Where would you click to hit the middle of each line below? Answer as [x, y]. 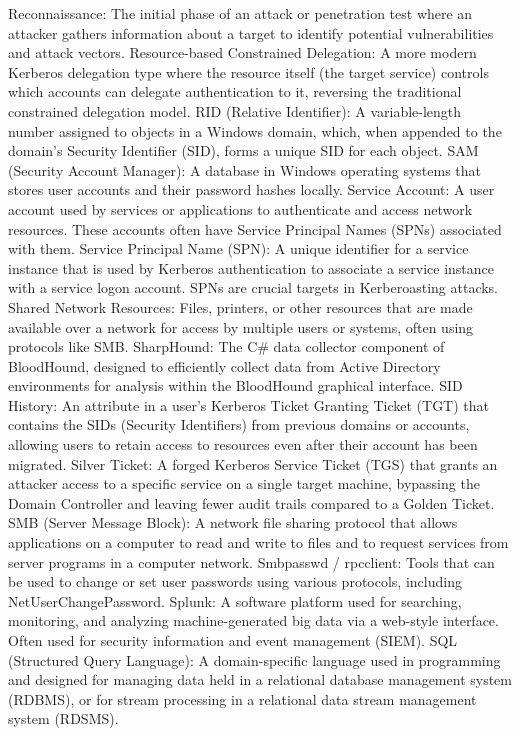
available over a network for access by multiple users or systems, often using [241, 326]
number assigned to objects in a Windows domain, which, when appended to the [255, 130]
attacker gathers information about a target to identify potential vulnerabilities [251, 32]
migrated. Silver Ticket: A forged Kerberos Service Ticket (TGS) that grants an [253, 463]
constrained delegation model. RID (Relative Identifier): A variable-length [235, 110]
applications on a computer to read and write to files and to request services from [258, 542]
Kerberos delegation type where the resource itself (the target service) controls [248, 71]
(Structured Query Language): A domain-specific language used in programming [254, 659]
